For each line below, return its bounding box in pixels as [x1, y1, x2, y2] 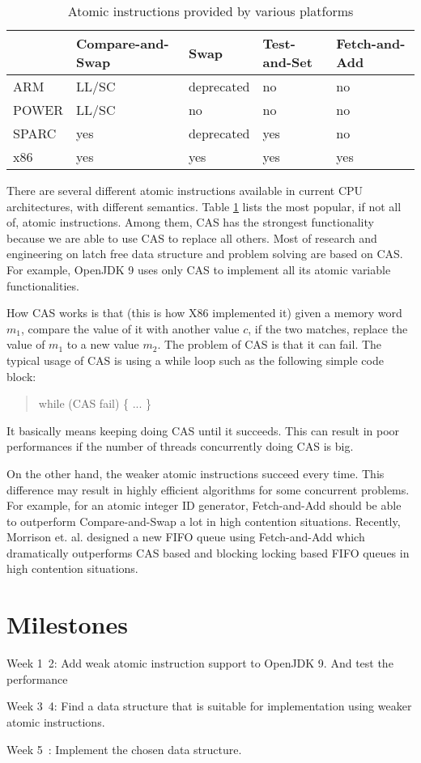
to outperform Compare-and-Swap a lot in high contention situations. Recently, [6, 512, 401, 529]
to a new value [66, 336, 139, 353]
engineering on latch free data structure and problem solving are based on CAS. [6, 245, 403, 262]
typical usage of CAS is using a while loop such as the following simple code [6, 351, 384, 368]
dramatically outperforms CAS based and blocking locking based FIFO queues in [6, 544, 410, 561]
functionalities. [6, 277, 79, 294]
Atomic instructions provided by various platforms [67, 2, 354, 20]
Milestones [6, 608, 128, 641]
